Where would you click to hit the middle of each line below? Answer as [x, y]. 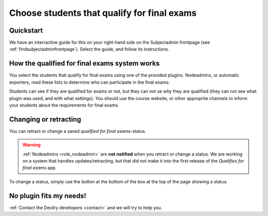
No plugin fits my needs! [48, 196]
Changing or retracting [45, 119]
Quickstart [26, 30]
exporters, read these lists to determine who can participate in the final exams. [90, 82]
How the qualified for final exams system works [84, 64]
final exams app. [40, 168]
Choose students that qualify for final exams [103, 13]
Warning [32, 145]
